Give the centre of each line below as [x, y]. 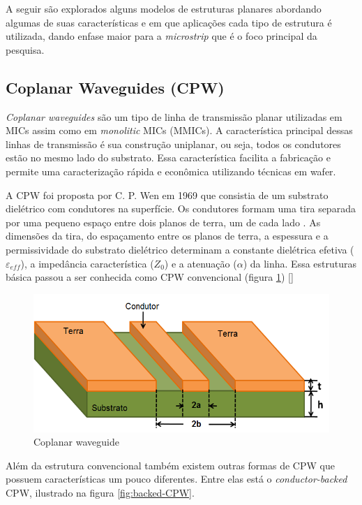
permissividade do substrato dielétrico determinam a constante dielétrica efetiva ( [180, 249]
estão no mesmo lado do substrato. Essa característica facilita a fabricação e [168, 158]
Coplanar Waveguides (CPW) [115, 87]
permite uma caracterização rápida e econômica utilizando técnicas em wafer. [171, 171]
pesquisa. [25, 49]
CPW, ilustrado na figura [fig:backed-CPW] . [100, 492]
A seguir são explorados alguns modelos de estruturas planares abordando [164, 8]
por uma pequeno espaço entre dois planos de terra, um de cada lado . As [163, 222]
